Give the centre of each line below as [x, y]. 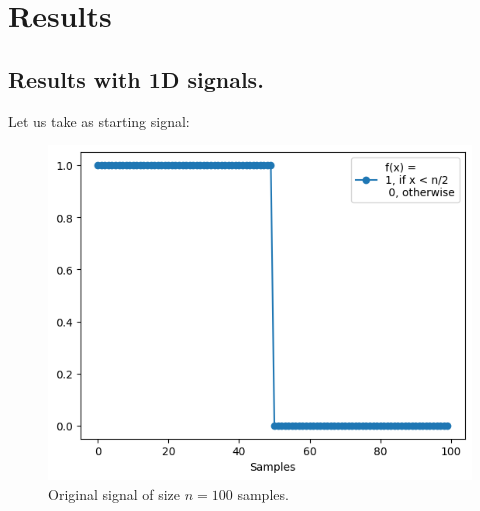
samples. [263, 493]
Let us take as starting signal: [99, 120]
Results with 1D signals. [136, 78]
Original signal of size [114, 493]
